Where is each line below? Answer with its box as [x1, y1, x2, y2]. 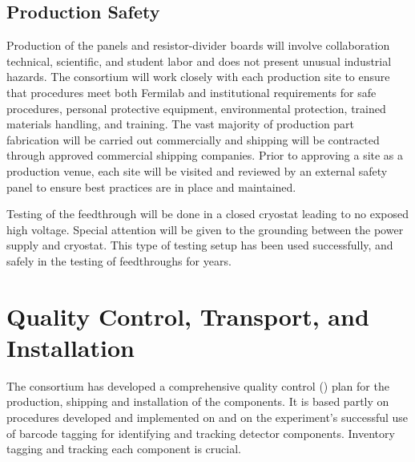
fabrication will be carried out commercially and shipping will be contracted [6, 131, 380, 148]
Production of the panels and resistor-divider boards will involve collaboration [6, 37, 390, 54]
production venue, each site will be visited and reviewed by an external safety [6, 162, 388, 179]
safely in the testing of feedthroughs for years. [6, 252, 232, 269]
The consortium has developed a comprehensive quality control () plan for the [6, 377, 389, 394]
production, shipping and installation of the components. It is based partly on [6, 393, 389, 410]
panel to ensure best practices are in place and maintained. [6, 178, 296, 195]
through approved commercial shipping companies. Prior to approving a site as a [6, 147, 404, 164]
